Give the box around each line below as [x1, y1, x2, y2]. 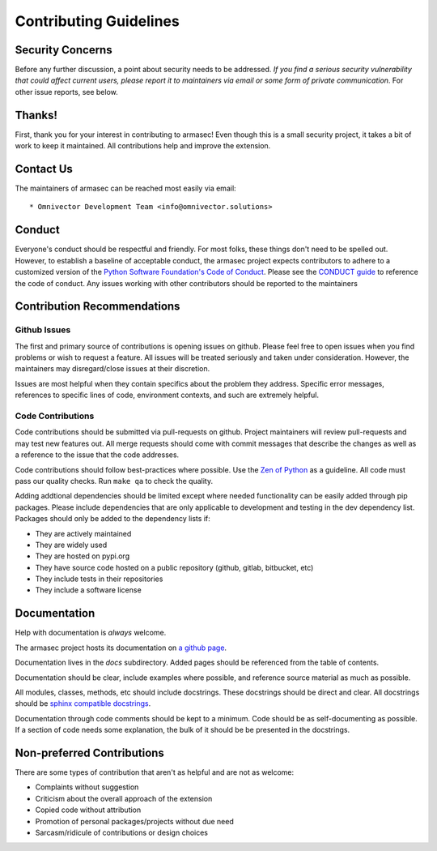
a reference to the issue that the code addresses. [15, 450, 180, 460]
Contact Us [15, 162, 73, 176]
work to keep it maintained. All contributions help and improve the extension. [15, 141, 271, 151]
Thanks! [15, 108, 58, 122]
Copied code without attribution [35, 805, 142, 815]
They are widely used [35, 540, 108, 550]
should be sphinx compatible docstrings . [15, 699, 151, 708]
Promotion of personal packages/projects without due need [35, 816, 235, 826]
